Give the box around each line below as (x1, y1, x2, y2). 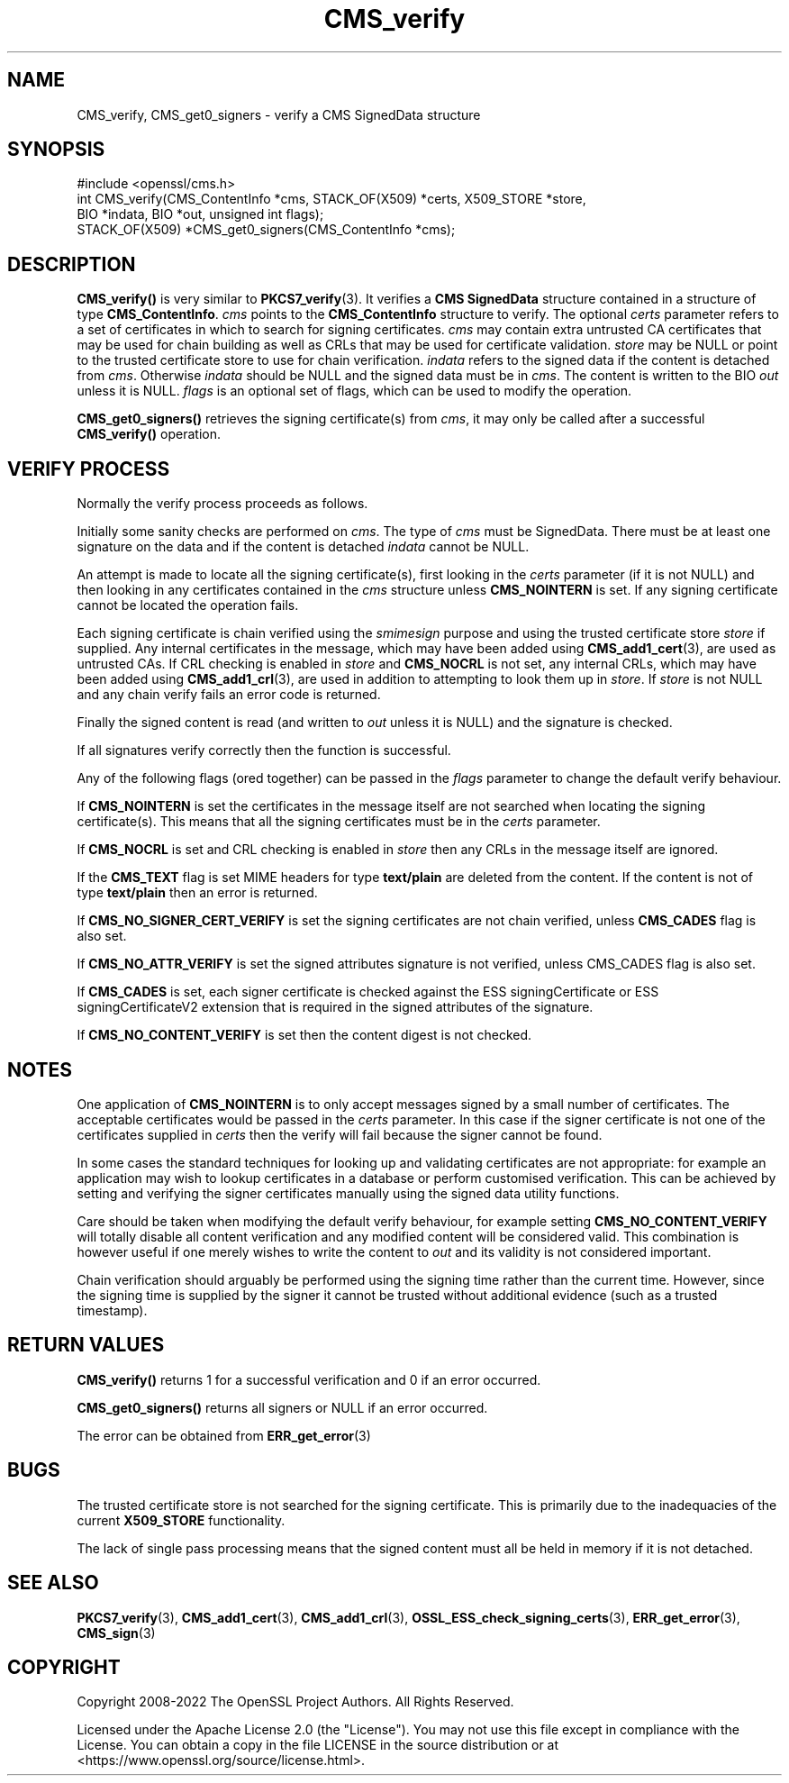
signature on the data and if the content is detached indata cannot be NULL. (77, 539, 530, 555)
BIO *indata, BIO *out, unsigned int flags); (77, 206, 324, 223)
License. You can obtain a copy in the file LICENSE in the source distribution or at (77, 1737, 559, 1753)
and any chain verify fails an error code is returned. (77, 687, 381, 703)
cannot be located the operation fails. (77, 597, 299, 614)
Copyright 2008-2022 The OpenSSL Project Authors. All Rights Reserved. (77, 1694, 514, 1710)
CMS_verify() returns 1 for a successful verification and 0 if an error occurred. (77, 1371, 541, 1387)
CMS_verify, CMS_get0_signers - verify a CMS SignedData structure (77, 106, 481, 123)
